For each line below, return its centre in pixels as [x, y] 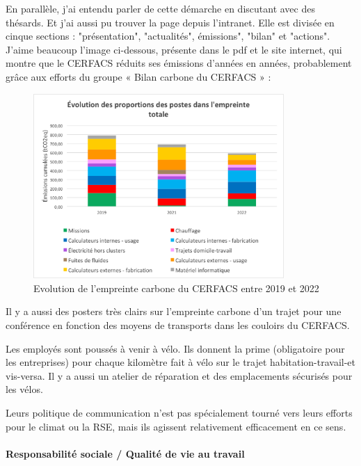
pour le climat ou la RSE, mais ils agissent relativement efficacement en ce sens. [176, 426]
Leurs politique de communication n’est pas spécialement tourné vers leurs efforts [179, 413]
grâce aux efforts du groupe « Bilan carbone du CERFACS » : [138, 76]
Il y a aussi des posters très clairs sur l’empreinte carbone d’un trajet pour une [174, 311]
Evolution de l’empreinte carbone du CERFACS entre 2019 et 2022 [176, 288]
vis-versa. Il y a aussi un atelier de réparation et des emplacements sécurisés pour [179, 375]
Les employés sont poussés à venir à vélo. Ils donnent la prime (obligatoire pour [175, 348]
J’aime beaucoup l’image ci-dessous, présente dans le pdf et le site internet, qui [174, 49]
